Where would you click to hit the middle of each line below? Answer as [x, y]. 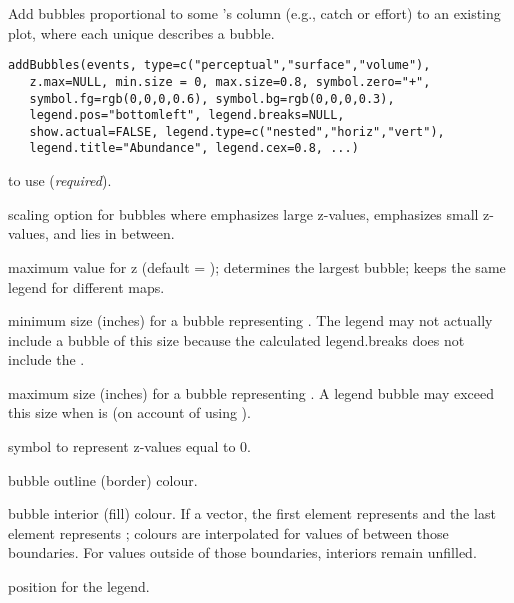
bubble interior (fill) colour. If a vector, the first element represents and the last [252, 513]
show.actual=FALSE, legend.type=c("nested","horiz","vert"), [237, 131]
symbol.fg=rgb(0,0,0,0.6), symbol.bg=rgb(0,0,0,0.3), [212, 98]
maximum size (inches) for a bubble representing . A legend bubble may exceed [251, 392]
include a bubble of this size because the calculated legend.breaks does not [236, 339]
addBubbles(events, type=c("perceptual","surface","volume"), [219, 65]
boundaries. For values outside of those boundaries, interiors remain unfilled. [242, 552]
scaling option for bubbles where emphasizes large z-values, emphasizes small [243, 213]
